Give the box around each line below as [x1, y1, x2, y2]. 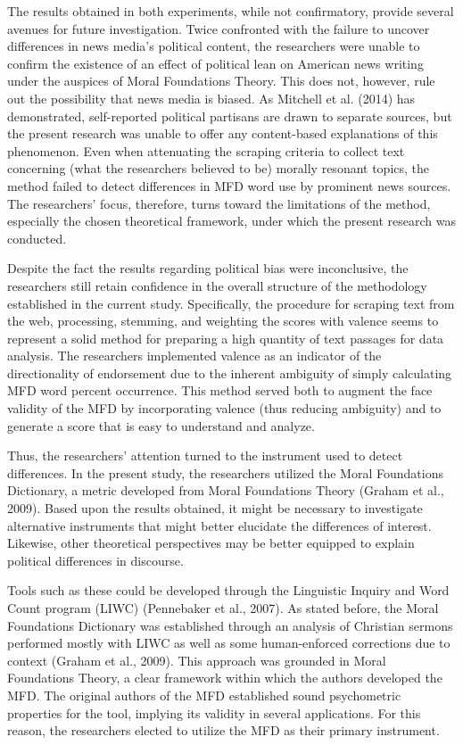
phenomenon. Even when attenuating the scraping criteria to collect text [7, 141, 405, 160]
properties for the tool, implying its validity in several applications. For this [7, 703, 421, 722]
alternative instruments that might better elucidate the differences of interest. [7, 516, 432, 534]
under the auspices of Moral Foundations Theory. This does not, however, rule [7, 71, 435, 90]
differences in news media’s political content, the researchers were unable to [7, 37, 420, 55]
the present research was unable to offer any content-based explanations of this [7, 124, 438, 143]
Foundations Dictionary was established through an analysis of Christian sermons [7, 616, 453, 634]
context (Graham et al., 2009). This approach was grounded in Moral [7, 650, 386, 669]
